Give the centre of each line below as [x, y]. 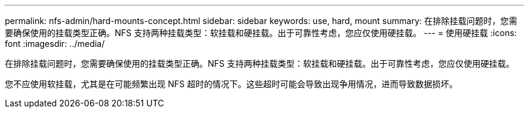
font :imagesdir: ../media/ [55, 44]
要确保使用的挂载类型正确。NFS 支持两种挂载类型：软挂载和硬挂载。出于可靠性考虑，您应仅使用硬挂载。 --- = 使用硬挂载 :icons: [261, 33]
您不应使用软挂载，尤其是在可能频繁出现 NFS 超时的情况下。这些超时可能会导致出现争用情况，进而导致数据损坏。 [231, 84]
